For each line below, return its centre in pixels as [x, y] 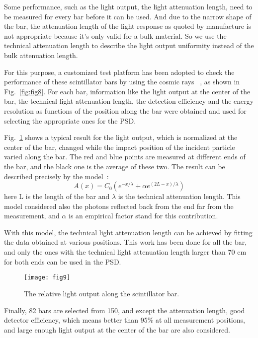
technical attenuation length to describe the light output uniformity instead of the [129, 45]
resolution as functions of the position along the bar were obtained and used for [125, 110]
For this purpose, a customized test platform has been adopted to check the [119, 72]
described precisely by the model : [56, 176]
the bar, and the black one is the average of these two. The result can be [115, 166]
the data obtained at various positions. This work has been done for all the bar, [126, 242]
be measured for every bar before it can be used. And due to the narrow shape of [128, 16]
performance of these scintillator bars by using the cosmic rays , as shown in [122, 82]
